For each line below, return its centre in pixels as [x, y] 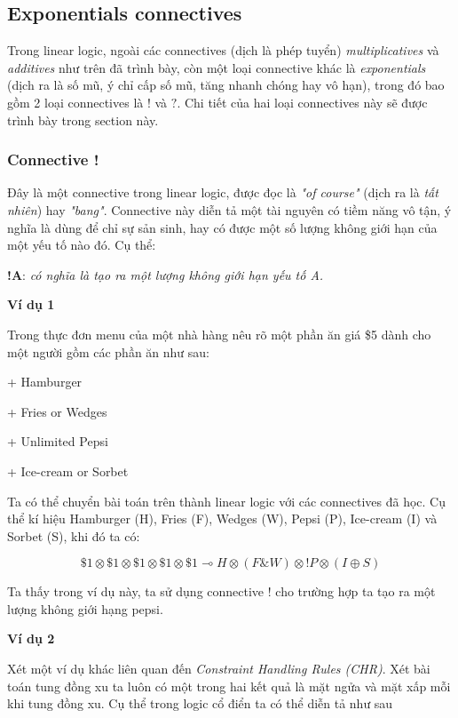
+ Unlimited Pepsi [58, 441]
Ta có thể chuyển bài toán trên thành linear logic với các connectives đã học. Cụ [227, 501]
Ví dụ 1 [31, 304]
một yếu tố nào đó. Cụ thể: [82, 245]
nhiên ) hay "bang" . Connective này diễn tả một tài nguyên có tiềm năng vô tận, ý [229, 209]
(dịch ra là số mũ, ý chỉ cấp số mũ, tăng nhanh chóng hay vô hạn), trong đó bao [226, 85]
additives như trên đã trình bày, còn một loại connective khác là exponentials [217, 67]
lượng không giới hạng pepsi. [85, 608]
